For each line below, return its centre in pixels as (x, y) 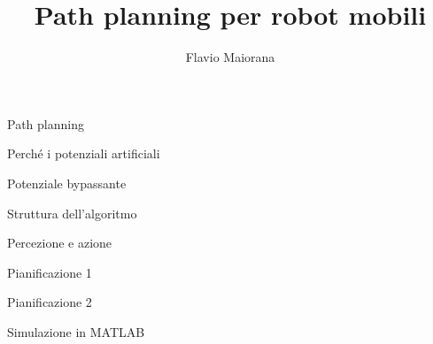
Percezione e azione (60, 243)
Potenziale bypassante (67, 183)
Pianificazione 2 (50, 302)
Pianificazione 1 (50, 272)
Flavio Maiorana (230, 57)
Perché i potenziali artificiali (84, 153)
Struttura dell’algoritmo (72, 213)
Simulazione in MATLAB (76, 331)
